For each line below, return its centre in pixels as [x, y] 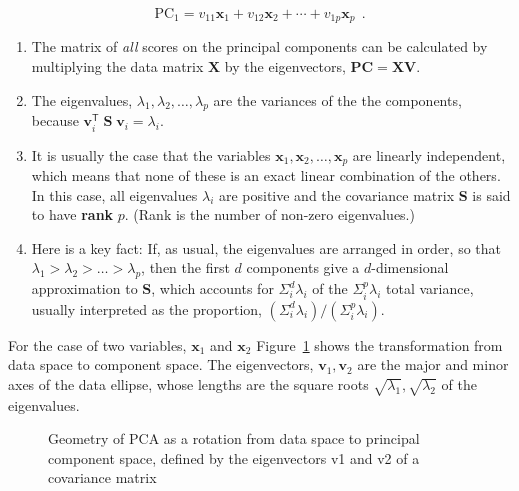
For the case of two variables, [97, 344]
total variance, [430, 288]
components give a [303, 267]
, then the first [185, 267]
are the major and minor [433, 364]
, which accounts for [212, 288]
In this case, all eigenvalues [114, 194]
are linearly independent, [429, 154]
